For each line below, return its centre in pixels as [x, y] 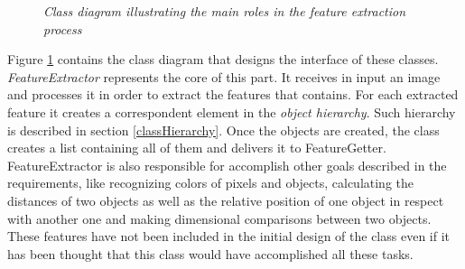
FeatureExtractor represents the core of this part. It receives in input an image [224, 76]
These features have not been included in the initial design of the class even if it [229, 236]
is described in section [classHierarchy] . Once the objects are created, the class [223, 130]
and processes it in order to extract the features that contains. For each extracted [233, 94]
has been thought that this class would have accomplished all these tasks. [210, 253]
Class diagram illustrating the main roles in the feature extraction [225, 11]
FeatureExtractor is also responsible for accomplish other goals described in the [227, 165]
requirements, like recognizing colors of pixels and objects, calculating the [211, 183]
